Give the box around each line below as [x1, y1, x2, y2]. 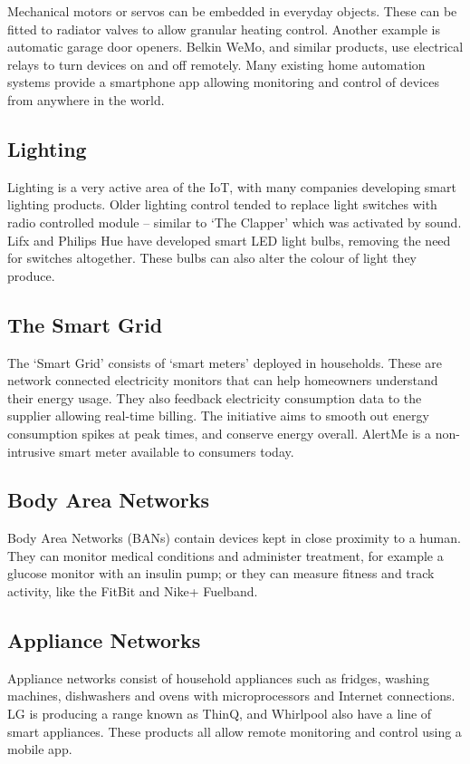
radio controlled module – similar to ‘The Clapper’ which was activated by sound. [7, 212, 462, 231]
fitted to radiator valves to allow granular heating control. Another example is [7, 19, 440, 38]
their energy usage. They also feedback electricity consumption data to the [7, 388, 422, 407]
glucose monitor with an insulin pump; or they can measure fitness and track [7, 564, 435, 583]
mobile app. [7, 740, 72, 759]
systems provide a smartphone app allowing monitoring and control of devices [7, 73, 439, 92]
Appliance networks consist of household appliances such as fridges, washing [7, 668, 429, 687]
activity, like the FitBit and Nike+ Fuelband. [7, 582, 258, 601]
